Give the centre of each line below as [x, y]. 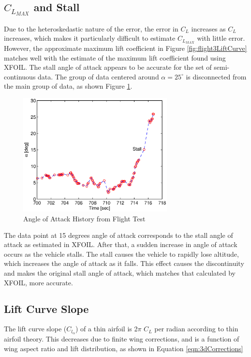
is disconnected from [216, 76]
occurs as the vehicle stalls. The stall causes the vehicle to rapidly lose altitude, [121, 254]
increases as [208, 28]
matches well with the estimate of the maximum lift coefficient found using [115, 57]
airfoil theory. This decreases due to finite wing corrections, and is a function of [122, 339]
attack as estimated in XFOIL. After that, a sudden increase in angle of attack [121, 244]
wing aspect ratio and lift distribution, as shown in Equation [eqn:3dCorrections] [124, 348]
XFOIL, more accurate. [38, 282]
